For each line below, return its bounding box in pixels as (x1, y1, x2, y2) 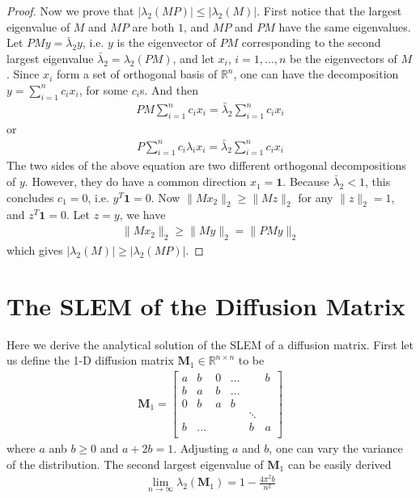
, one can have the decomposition (233, 65, 399, 82)
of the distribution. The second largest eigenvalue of (6, 455, 264, 472)
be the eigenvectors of (290, 49, 397, 66)
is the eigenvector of (117, 34, 216, 51)
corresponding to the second (241, 34, 381, 51)
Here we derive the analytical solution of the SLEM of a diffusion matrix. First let (6, 336, 414, 352)
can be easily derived (287, 455, 392, 472)
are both (132, 18, 175, 35)
